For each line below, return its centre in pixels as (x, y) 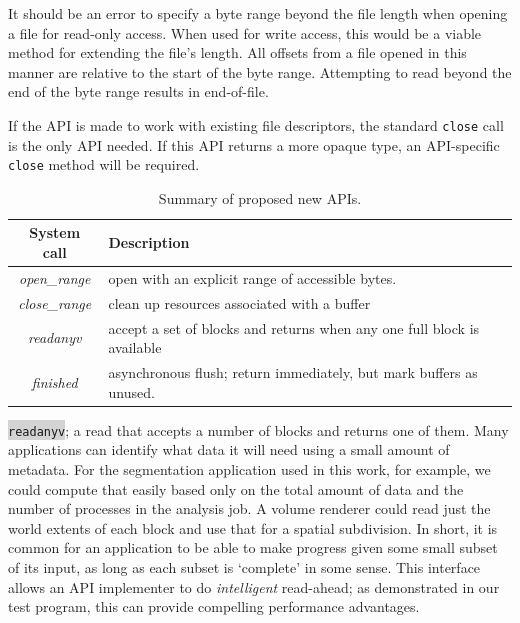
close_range (55, 302)
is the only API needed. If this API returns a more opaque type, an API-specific (254, 144)
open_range (55, 277)
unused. (131, 391)
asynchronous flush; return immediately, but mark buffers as (293, 372)
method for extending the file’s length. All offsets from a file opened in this (237, 52)
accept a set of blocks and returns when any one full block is (294, 327)
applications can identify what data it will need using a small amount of (229, 449)
